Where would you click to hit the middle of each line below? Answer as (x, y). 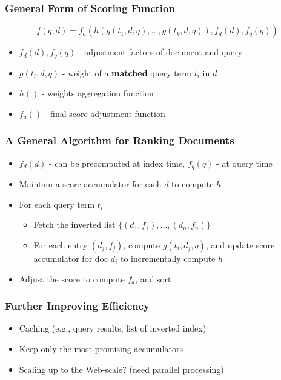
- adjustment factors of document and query (160, 52)
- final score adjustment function (105, 113)
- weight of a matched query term (127, 72)
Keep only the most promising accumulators (101, 348)
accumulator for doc (71, 258)
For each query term (57, 204)
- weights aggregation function (98, 93)
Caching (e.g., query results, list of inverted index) (113, 328)
